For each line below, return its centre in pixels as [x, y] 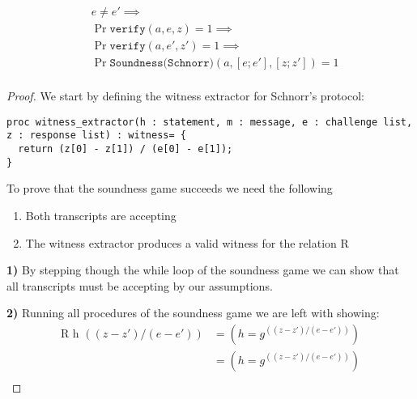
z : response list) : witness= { [96, 136]
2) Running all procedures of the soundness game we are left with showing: [193, 313]
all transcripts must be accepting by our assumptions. [140, 285]
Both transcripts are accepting [101, 215]
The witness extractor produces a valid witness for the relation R [187, 242]
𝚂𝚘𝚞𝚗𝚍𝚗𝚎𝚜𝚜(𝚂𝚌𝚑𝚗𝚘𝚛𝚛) [162, 64]
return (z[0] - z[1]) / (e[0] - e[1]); [126, 149]
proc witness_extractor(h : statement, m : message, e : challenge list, [210, 122]
